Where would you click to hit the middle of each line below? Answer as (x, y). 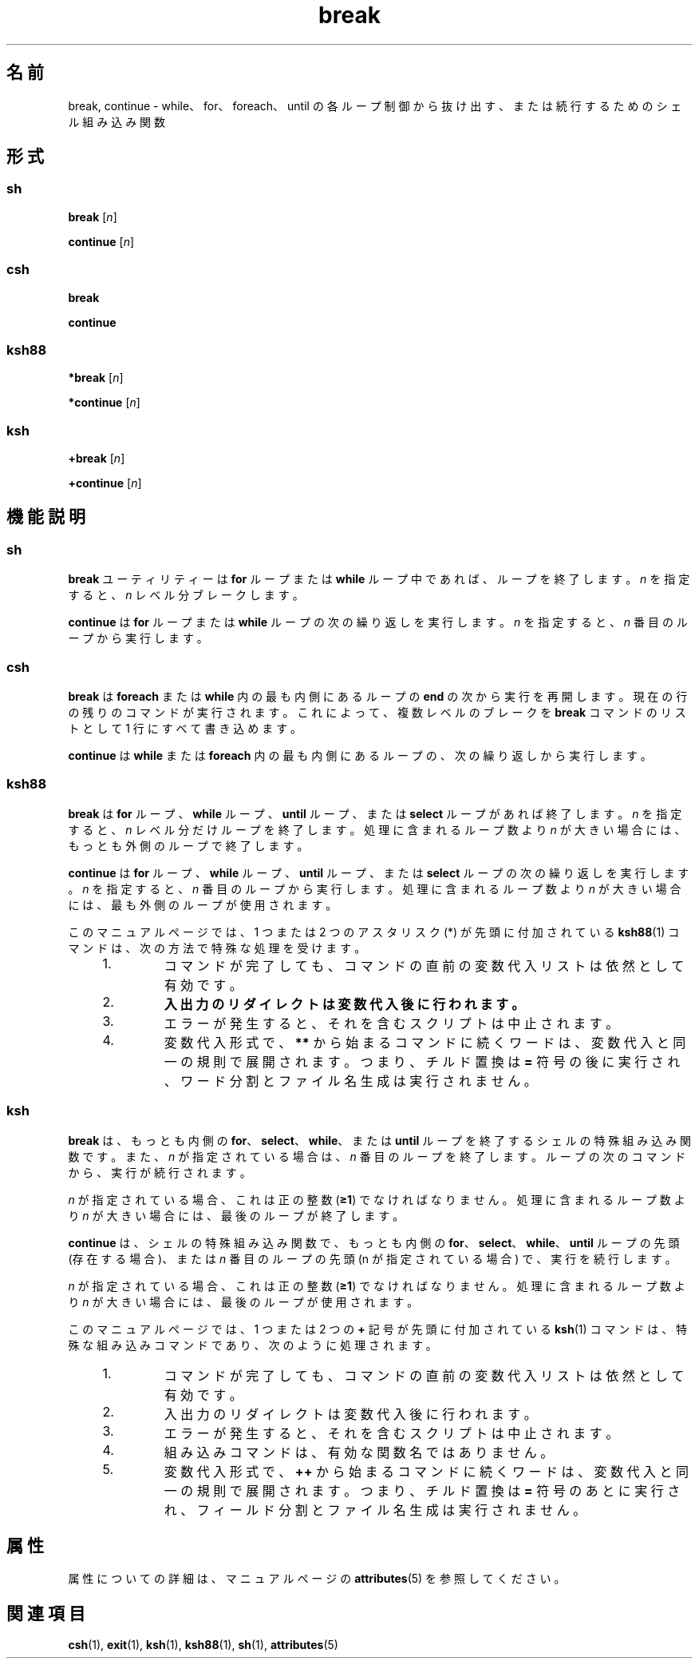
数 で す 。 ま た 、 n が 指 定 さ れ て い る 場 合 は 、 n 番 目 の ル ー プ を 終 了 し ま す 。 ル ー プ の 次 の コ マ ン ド (377, 1156)
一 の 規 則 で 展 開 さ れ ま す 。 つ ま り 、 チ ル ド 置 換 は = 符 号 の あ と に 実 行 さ (422, 1490)
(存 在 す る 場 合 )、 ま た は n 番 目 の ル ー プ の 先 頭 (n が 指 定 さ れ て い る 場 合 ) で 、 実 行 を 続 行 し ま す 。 (372, 1258)
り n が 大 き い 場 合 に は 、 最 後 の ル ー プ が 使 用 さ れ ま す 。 (243, 1301)
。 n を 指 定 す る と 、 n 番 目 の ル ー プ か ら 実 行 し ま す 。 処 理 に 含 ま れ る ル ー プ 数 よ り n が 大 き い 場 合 (375, 888)
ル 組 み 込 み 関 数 (117, 121)
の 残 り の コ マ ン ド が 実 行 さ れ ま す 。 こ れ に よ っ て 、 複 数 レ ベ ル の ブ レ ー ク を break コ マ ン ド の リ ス (377, 713)
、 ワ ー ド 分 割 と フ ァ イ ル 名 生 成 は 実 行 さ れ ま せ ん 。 (350, 1081)
